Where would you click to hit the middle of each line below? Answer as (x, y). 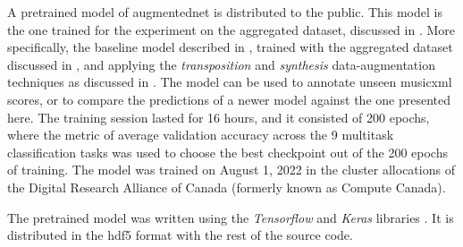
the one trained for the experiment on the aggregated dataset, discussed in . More (231, 29)
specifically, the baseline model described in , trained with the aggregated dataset (230, 47)
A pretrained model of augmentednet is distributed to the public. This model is (225, 12)
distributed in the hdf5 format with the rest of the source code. (180, 235)
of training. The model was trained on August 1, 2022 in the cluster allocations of (231, 170)
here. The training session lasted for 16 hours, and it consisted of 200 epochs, (219, 117)
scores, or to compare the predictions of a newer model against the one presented (229, 99)
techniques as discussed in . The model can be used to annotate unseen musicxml (230, 82)
